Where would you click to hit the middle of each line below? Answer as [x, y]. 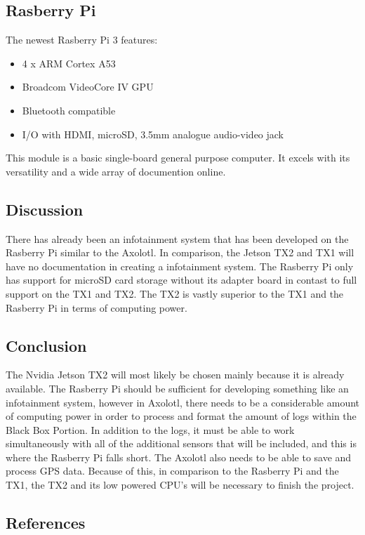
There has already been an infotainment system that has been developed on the [177, 238]
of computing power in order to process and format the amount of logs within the [181, 416]
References [46, 523]
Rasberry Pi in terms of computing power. [97, 307]
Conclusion [46, 345]
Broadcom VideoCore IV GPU [88, 87]
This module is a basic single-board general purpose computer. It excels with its [178, 158]
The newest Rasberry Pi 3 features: [82, 40]
